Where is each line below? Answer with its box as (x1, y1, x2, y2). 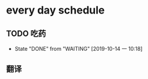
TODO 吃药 (6, 28, 46, 38)
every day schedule (6, 4, 105, 17)
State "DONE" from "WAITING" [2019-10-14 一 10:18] (14, 45, 143, 52)
